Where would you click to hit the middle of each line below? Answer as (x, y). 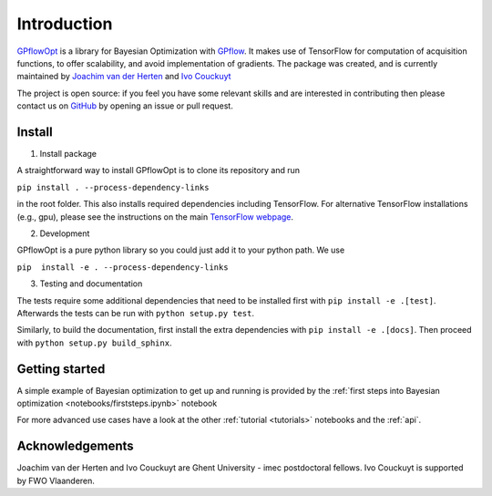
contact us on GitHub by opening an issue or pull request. (125, 106)
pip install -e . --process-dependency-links (123, 267)
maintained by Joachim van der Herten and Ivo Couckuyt (124, 77)
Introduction (65, 24)
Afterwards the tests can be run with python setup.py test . (136, 313)
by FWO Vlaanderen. (56, 480)
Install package (68, 154)
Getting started (61, 369)
